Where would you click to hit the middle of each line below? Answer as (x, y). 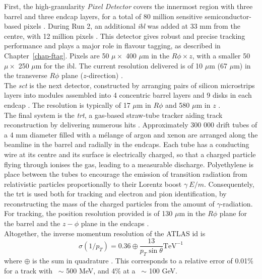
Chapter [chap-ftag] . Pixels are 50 (57, 55)
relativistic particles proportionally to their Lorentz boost (93, 184)
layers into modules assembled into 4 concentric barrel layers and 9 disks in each (128, 95)
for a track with (28, 270)
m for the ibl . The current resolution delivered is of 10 (119, 65)
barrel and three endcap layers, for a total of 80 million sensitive (103, 16)
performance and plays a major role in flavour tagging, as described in (112, 46)
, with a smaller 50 (221, 55)
